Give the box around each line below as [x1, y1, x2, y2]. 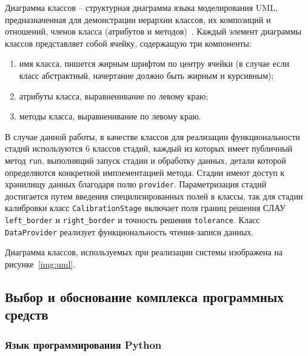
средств [5, 305, 49, 324]
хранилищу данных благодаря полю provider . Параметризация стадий [5, 178, 267, 190]
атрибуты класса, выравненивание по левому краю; [19, 89, 209, 102]
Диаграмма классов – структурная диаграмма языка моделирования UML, [5, 1, 278, 13]
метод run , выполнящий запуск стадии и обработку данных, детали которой [5, 153, 286, 166]
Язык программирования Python [5, 337, 162, 352]
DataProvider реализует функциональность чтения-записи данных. [5, 225, 254, 238]
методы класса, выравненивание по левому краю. [19, 110, 201, 123]
